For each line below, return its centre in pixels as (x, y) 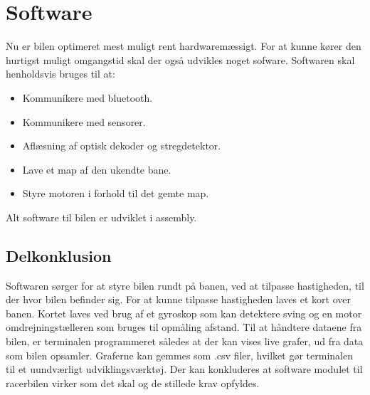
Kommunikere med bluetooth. (88, 97)
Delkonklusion (59, 255)
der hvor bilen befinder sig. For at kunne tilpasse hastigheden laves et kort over (178, 299)
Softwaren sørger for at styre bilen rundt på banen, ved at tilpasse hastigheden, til (185, 285)
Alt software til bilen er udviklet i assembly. (101, 217)
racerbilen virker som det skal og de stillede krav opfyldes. (133, 383)
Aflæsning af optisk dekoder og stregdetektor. (122, 146)
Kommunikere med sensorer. (84, 121)
